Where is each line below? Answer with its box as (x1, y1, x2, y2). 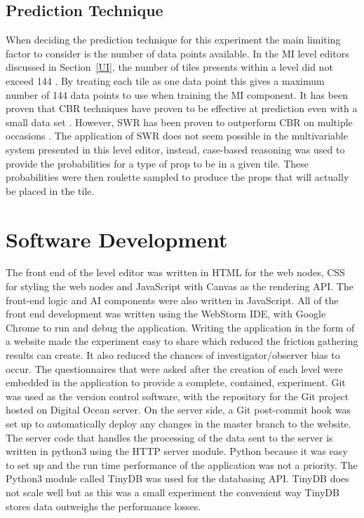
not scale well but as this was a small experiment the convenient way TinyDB (6, 484, 339, 499)
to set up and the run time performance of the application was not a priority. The (6, 457, 358, 472)
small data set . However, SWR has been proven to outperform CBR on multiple (6, 114, 353, 129)
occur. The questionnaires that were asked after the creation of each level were (6, 361, 343, 376)
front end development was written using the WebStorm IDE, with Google (6, 306, 326, 321)
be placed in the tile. (6, 183, 95, 198)
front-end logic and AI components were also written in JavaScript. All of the (6, 292, 339, 307)
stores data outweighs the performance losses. (6, 498, 201, 513)
